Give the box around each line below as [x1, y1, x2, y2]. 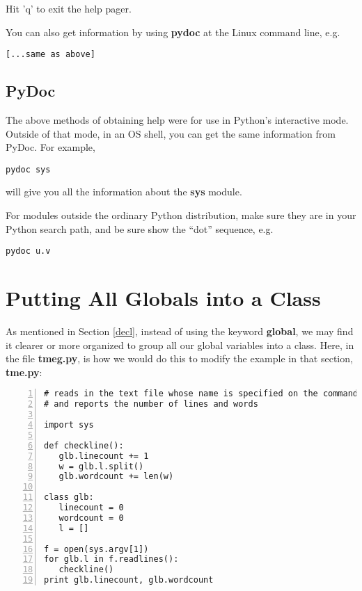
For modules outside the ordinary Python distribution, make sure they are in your [6, 208, 356, 222]
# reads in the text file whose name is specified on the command [44, 389, 359, 399]
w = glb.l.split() [58, 461, 144, 471]
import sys [44, 420, 94, 430]
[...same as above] [6, 49, 95, 60]
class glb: [44, 492, 94, 503]
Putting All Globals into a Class [6, 284, 321, 312]
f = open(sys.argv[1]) [44, 544, 149, 554]
